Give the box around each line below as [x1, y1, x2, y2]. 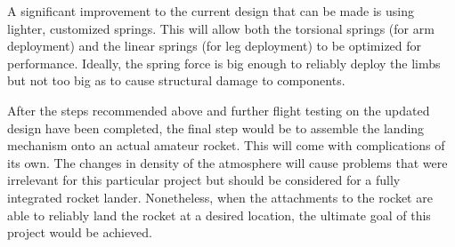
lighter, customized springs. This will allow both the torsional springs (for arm [7, 19, 435, 37]
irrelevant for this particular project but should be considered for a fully [7, 171, 401, 189]
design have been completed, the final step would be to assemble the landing [7, 118, 425, 137]
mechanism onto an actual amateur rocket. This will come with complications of [7, 136, 445, 155]
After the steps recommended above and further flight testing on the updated [7, 100, 430, 119]
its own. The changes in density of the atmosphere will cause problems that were [7, 153, 448, 171]
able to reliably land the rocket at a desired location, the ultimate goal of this [7, 205, 431, 224]
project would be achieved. [7, 223, 152, 242]
